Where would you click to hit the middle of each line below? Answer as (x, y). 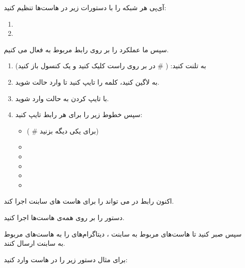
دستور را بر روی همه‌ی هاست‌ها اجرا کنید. (64, 217)
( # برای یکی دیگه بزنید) (63, 130)
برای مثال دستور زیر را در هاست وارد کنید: (66, 259)
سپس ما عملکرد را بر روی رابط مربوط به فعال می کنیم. (86, 49)
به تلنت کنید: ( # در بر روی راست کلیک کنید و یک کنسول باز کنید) (111, 66)
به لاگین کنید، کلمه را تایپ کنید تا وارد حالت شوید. (87, 82)
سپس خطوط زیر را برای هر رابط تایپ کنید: (79, 114)
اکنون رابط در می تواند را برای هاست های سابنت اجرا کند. (89, 201)
